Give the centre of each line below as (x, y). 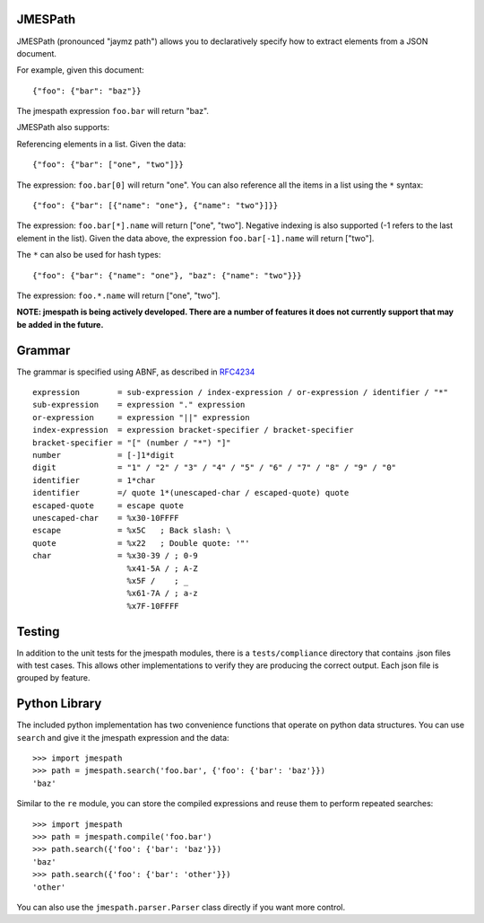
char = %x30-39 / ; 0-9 (116, 556)
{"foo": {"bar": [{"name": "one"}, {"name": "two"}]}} (156, 206)
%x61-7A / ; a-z (163, 593)
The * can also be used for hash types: (89, 255)
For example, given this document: (81, 70)
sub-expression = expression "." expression (139, 405)
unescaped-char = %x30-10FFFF (106, 518)
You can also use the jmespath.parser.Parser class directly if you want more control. (181, 907)
